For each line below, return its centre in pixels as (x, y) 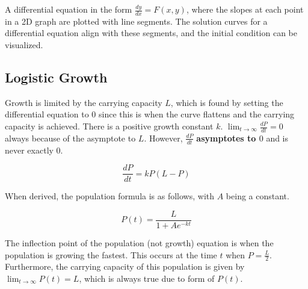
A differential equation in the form (69, 9)
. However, (163, 138)
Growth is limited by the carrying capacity (84, 102)
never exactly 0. (34, 150)
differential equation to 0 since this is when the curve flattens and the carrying (150, 114)
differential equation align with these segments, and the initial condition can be (151, 33)
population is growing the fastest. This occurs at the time (111, 254)
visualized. (24, 45)
